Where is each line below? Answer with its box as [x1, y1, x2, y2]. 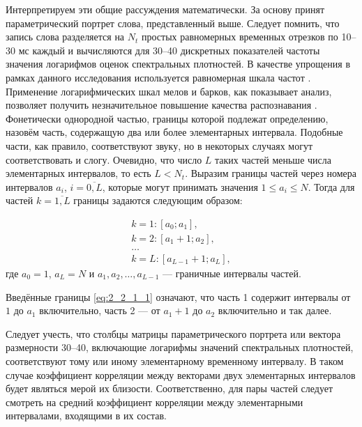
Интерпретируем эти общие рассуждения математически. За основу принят [6, 2, 325, 16]
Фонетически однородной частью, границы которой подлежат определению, [6, 111, 329, 125]
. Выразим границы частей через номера [185, 166, 356, 180]
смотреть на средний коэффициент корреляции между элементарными [6, 394, 303, 409]
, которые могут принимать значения [102, 179, 258, 194]
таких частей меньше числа [215, 152, 331, 166]
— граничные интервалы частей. [163, 266, 301, 281]
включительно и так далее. [218, 303, 332, 318]
